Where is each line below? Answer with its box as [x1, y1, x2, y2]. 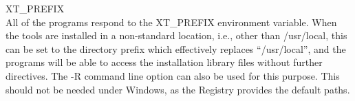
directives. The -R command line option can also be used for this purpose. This [6, 68, 340, 82]
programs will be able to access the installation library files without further [6, 55, 323, 69]
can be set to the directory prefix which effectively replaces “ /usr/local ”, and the [6, 41, 346, 56]
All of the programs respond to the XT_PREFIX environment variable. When [6, 14, 337, 29]
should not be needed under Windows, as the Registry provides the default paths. [6, 82, 350, 96]
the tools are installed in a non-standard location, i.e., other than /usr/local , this [6, 28, 347, 43]
